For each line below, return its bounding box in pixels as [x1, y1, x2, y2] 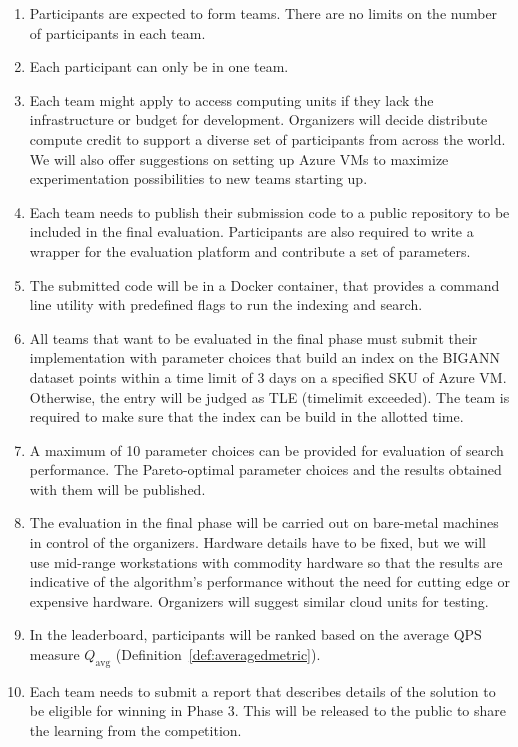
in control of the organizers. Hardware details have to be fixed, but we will [29, 532, 486, 553]
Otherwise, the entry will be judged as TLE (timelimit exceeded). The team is [29, 386, 510, 407]
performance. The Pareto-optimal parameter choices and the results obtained [29, 459, 502, 480]
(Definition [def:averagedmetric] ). [115, 644, 321, 665]
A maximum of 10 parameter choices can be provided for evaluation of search [29, 439, 504, 460]
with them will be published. [29, 478, 206, 499]
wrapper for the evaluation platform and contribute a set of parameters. [29, 240, 471, 261]
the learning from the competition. [29, 720, 242, 741]
